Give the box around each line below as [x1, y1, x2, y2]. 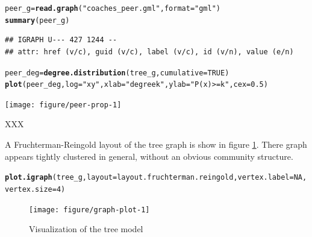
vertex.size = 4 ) [5, 185, 66, 194]
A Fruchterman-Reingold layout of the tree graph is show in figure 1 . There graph [5, 138, 307, 151]
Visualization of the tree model [29, 223, 143, 235]
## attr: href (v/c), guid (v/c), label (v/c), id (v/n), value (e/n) [5, 47, 294, 56]
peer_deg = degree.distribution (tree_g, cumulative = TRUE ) [5, 68, 229, 77]
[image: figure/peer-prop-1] [5, 100, 122, 109]
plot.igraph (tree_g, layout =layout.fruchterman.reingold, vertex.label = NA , [5, 173, 307, 182]
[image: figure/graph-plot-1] [29, 205, 150, 214]
